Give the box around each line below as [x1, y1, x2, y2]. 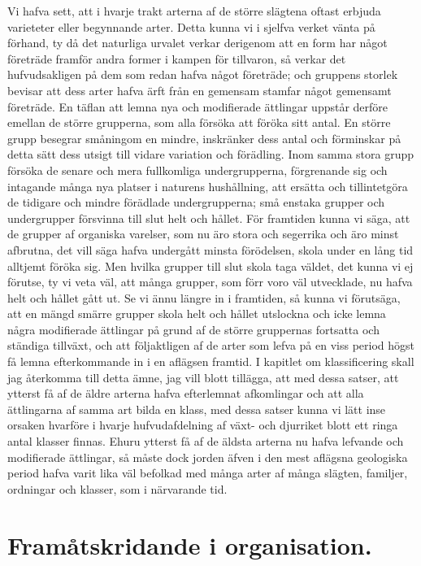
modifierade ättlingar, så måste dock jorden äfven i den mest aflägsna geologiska [7, 448, 408, 465]
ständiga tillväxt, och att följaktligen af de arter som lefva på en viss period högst [7, 337, 415, 354]
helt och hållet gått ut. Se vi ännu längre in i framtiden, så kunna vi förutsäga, [7, 289, 401, 306]
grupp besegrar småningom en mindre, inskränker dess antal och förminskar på [7, 129, 401, 146]
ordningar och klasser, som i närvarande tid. [7, 480, 228, 497]
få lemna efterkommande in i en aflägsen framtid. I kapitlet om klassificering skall [7, 353, 414, 370]
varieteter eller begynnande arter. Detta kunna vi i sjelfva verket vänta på [7, 18, 375, 35]
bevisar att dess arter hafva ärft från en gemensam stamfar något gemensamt [7, 81, 392, 98]
